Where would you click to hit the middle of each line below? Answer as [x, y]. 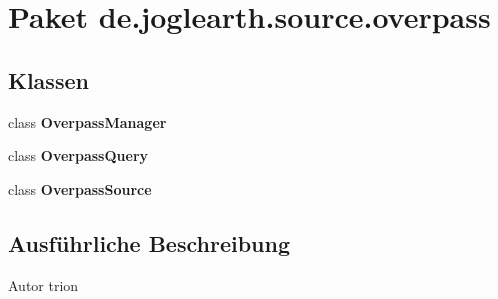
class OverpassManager [87, 121]
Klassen [48, 79]
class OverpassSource [80, 188]
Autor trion [43, 284]
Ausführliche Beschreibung [149, 242]
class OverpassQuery [78, 155]
